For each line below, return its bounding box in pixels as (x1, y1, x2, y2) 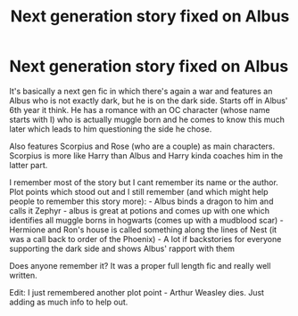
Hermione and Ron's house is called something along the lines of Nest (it (9, 224, 277, 235)
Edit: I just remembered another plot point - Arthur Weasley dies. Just (9, 287, 265, 297)
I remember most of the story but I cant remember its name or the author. (9, 176, 278, 188)
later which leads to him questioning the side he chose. (9, 123, 212, 134)
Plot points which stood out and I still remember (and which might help (9, 186, 269, 197)
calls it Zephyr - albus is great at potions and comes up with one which (9, 205, 270, 215)
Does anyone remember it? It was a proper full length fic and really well (9, 260, 271, 271)
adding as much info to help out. (9, 296, 128, 307)
